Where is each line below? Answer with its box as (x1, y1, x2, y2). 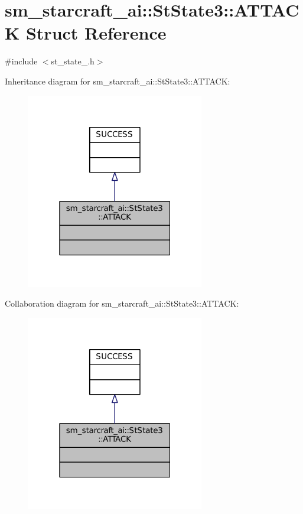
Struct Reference (25, 21, 167, 45)
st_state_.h (51, 55, 95, 67)
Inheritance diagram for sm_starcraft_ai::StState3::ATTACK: (5, 74, 230, 87)
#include (5, 55, 38, 67)
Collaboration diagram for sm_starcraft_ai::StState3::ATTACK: (5, 297, 239, 310)
